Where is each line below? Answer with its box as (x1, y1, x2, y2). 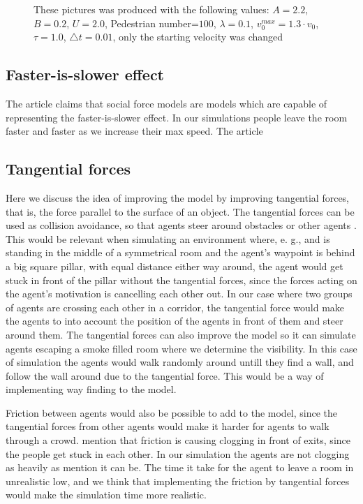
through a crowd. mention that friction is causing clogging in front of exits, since (6, 433, 350, 447)
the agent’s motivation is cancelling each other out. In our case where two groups (6, 286, 353, 301)
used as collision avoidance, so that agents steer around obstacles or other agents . (6, 218, 357, 232)
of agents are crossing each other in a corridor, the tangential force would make (6, 299, 345, 314)
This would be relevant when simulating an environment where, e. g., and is (6, 231, 330, 246)
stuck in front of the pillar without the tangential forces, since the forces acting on (6, 272, 357, 287)
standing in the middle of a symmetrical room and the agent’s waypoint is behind (6, 245, 355, 260)
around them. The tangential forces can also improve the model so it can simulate (6, 327, 356, 341)
